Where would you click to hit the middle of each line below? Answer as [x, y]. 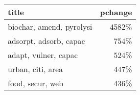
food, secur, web [36, 83]
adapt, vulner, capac [43, 55]
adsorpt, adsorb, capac [47, 41]
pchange [116, 12]
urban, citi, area [35, 69]
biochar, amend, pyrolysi [50, 27]
